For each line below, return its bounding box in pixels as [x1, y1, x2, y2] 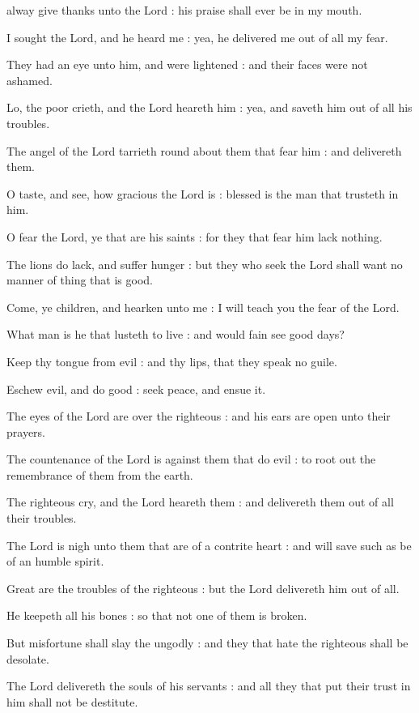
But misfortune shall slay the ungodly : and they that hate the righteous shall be [6, 634, 408, 651]
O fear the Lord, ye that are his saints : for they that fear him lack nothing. [6, 228, 383, 245]
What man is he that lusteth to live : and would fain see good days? [6, 326, 345, 343]
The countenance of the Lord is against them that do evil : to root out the [6, 450, 376, 468]
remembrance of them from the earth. [6, 466, 193, 483]
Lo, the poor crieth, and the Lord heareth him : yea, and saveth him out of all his [6, 99, 413, 116]
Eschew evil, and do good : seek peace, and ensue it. [6, 380, 266, 397]
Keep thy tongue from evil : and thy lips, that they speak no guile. [6, 352, 337, 369]
